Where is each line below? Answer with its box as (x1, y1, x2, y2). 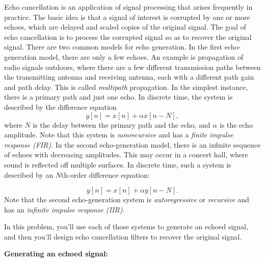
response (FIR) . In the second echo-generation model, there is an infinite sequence (4, 139, 261, 150)
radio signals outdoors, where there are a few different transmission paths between (4, 61, 261, 72)
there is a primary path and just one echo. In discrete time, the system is (4, 91, 233, 102)
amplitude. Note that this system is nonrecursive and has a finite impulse (4, 129, 233, 140)
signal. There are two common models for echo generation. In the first (4, 41, 223, 52)
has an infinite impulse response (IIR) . (4, 204, 125, 215)
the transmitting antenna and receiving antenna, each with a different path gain (4, 72, 254, 82)
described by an (4, 169, 54, 180)
